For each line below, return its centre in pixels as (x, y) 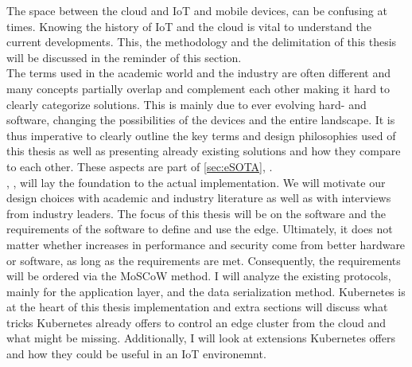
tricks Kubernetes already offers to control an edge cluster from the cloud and (196, 322)
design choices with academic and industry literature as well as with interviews (199, 198)
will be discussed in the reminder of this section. (124, 57)
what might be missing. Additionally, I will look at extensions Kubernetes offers (201, 338)
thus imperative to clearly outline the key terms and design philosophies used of (201, 135)
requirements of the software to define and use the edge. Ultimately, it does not (200, 229)
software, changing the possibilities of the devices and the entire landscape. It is (201, 120)
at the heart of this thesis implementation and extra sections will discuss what (197, 307)
